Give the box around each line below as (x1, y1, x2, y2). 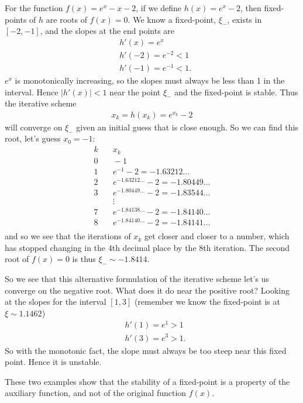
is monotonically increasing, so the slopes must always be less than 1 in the (15, 74, 285, 87)
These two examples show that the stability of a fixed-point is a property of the (5, 375, 290, 387)
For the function (5, 2, 63, 13)
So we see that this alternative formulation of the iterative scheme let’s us (5, 272, 269, 284)
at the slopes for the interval (5, 295, 106, 308)
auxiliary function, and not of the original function (5, 387, 187, 399)
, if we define (136, 2, 182, 13)
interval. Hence (5, 85, 58, 98)
